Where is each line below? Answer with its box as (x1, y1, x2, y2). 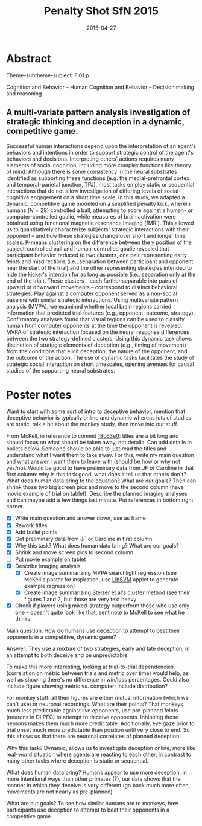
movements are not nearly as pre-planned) (6, 788, 113, 795)
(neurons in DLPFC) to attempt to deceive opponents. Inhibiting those (6, 714, 179, 721)
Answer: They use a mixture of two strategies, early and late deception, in (6, 645, 190, 653)
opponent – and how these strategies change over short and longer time (6, 232, 186, 239)
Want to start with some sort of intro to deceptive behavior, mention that (6, 408, 186, 415)
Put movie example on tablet (14, 555, 86, 563)
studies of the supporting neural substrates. (6, 367, 116, 374)
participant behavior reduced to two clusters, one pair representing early (6, 251, 187, 258)
